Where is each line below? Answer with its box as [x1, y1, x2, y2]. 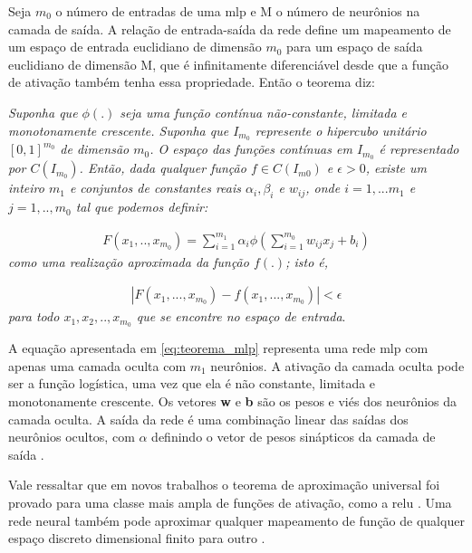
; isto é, [285, 252, 329, 271]
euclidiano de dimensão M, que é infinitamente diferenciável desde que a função [8, 54, 448, 73]
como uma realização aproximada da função [8, 252, 249, 271]
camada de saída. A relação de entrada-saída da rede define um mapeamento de [8, 19, 451, 38]
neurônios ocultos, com [8, 427, 135, 446]
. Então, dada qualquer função [79, 158, 246, 177]
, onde [305, 178, 341, 197]
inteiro [8, 178, 44, 197]
